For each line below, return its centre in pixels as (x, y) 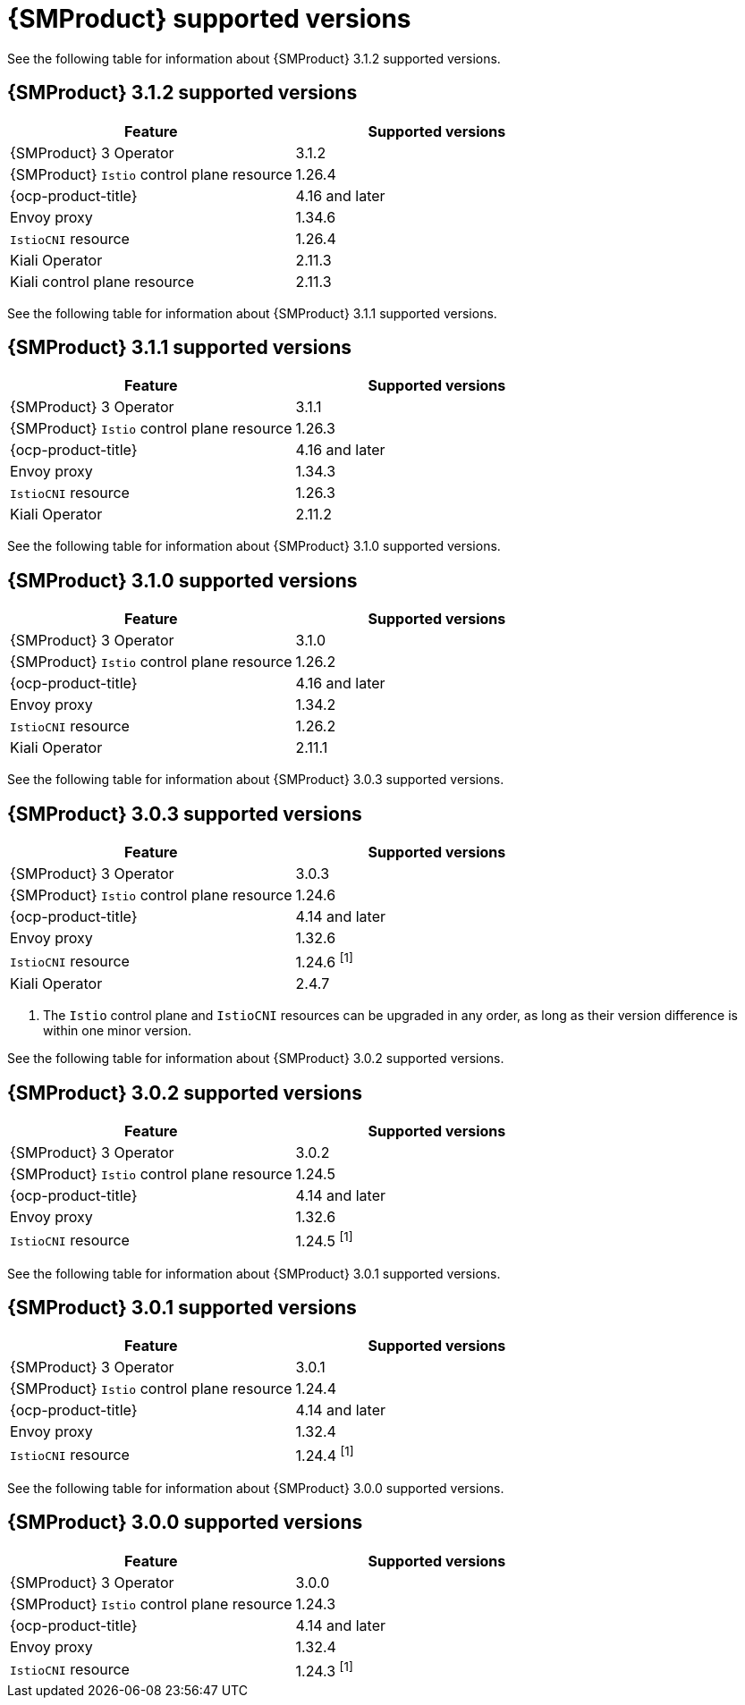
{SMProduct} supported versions (209, 19)
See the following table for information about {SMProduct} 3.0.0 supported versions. (256, 1488)
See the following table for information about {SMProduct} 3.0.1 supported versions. (254, 1273)
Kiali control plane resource (102, 281)
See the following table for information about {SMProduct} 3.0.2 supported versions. (256, 1059)
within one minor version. (118, 1031)
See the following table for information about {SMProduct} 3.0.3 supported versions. (256, 780)
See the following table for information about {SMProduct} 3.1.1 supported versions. (252, 313)
